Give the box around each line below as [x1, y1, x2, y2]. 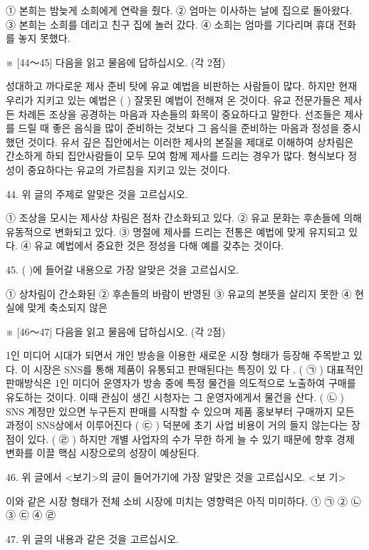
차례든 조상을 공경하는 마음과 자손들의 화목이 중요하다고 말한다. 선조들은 [18, 106, 341, 121]
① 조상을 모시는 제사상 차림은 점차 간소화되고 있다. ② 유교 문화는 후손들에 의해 [6, 210, 362, 225]
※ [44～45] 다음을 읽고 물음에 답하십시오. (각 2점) [6, 54, 226, 69]
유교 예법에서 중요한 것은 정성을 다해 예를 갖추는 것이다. [34, 238, 284, 253]
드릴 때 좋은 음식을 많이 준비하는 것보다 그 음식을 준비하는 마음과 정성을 [18, 120, 340, 135]
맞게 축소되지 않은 [27, 300, 108, 315]
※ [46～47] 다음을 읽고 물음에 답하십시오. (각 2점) [6, 323, 226, 338]
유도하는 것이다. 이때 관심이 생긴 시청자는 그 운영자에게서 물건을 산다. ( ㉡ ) [6, 390, 345, 405]
